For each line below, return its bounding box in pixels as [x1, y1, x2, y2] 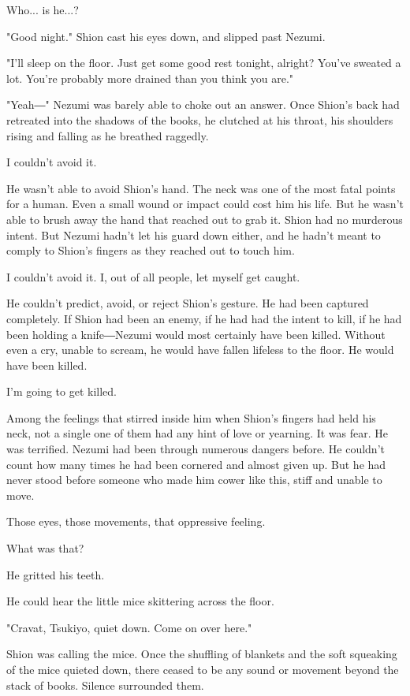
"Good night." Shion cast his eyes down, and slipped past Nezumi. [6, 28, 326, 44]
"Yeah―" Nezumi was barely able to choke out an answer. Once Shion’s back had [6, 96, 400, 113]
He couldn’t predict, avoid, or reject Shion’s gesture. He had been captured [6, 295, 369, 311]
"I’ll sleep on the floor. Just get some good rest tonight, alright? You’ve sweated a [6, 54, 401, 71]
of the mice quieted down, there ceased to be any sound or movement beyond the [6, 661, 399, 677]
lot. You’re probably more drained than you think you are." [6, 69, 294, 86]
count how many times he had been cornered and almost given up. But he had [6, 456, 386, 472]
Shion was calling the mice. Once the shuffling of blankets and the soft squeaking [6, 646, 397, 662]
